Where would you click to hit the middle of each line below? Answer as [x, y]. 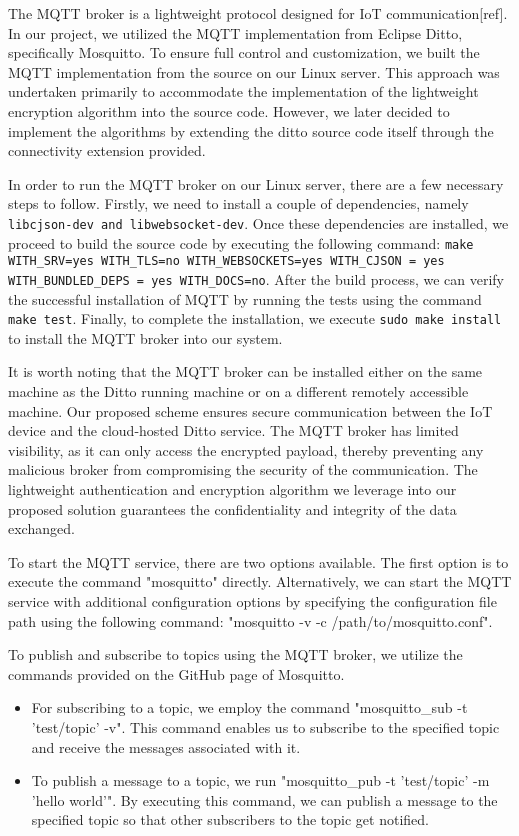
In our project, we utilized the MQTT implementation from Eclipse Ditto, [235, 32]
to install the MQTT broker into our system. [145, 337]
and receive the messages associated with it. [166, 746]
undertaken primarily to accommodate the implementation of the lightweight [243, 91]
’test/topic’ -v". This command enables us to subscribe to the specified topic [265, 726]
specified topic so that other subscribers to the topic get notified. [230, 819]
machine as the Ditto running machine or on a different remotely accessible [238, 391]
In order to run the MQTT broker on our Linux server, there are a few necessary [256, 183]
